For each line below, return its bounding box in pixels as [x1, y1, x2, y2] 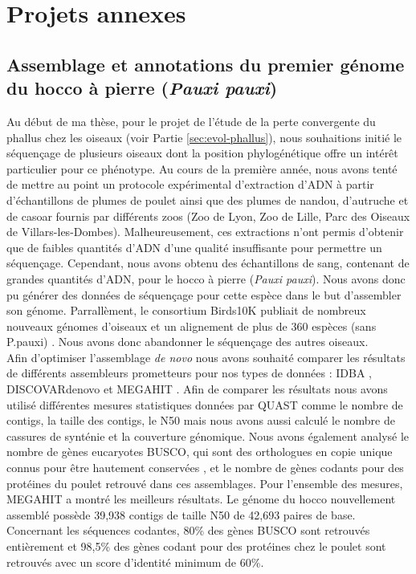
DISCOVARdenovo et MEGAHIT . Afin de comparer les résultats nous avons [6, 381, 388, 397]
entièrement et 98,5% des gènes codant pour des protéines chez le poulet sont [6, 538, 386, 554]
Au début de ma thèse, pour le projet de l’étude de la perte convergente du [6, 112, 376, 129]
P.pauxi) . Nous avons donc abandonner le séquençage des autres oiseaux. [6, 333, 369, 350]
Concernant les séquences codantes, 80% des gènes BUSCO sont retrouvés [6, 522, 370, 539]
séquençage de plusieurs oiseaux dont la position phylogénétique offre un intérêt [6, 145, 398, 161]
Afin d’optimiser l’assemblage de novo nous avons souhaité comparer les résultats [6, 348, 406, 365]
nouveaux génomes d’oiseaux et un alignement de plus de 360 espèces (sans [6, 317, 377, 334]
